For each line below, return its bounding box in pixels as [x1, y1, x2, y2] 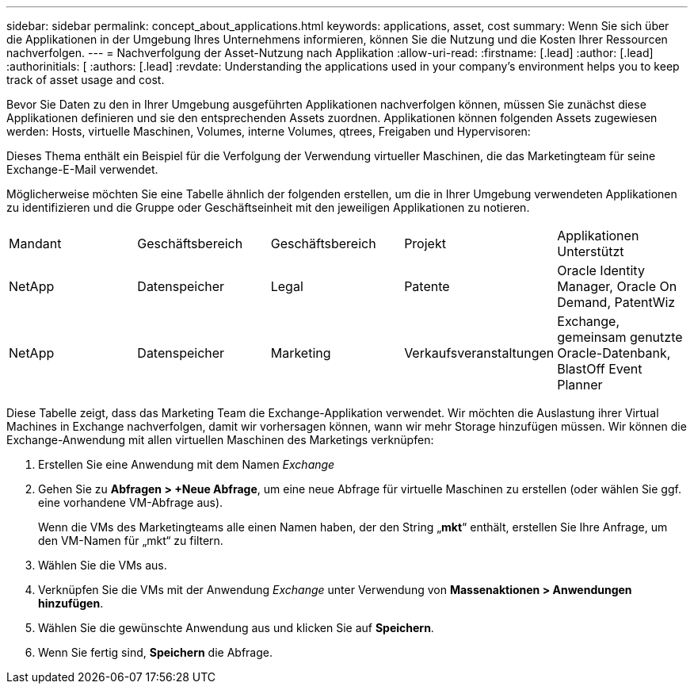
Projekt [404, 236, 446, 251]
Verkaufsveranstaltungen [404, 345, 555, 361]
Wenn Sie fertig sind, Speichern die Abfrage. [38, 646, 273, 659]
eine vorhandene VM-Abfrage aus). [38, 496, 223, 509]
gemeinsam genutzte [557, 329, 683, 345]
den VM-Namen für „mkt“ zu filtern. [38, 534, 223, 547]
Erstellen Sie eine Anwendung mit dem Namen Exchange [38, 458, 335, 471]
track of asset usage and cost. [6, 73, 165, 86]
